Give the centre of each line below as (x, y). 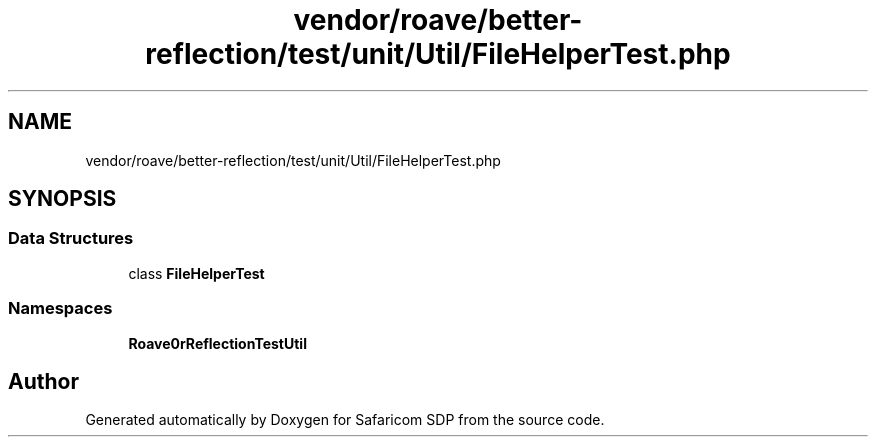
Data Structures (71, 238)
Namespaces (60, 308)
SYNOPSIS (62, 199)
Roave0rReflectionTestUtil (217, 343)
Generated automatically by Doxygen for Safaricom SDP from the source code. (345, 420)
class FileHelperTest (196, 273)
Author (43, 381)
